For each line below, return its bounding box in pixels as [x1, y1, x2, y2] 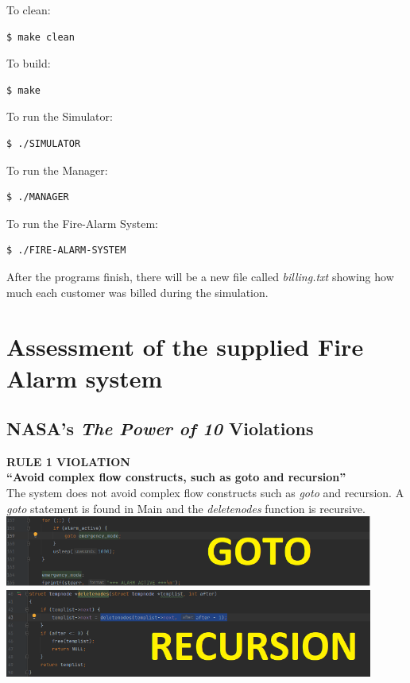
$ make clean [6, 31, 75, 43]
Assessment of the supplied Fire [6, 330, 364, 363]
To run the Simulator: [6, 108, 113, 125]
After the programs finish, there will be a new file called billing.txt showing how [6, 268, 394, 284]
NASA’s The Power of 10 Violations [6, 416, 314, 441]
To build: [6, 55, 51, 71]
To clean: [6, 2, 51, 17]
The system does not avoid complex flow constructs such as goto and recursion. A [6, 484, 404, 501]
